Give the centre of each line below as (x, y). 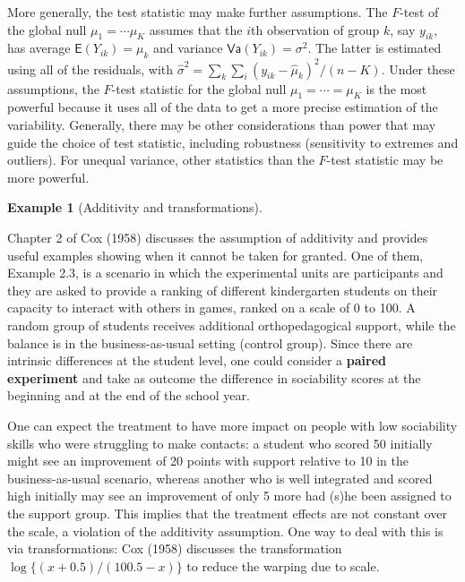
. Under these (418, 68)
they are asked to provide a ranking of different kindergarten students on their (223, 290)
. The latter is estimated (375, 48)
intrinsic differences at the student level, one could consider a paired (197, 360)
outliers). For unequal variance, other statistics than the (161, 160)
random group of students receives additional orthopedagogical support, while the (232, 325)
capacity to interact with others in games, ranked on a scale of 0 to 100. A (211, 308)
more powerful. (48, 177)
